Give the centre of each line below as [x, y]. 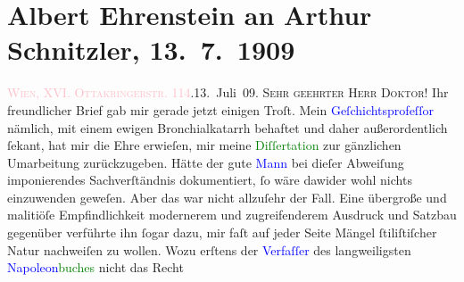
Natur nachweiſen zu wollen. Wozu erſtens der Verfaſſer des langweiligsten [209, 249]
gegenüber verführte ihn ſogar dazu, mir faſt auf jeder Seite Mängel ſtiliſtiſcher [222, 232]
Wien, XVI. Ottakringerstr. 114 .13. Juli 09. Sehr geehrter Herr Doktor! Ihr [228, 92]
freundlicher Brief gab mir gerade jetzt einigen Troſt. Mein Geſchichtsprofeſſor [220, 109]
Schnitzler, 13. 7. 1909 [151, 50]
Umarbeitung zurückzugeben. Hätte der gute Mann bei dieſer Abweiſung [206, 162]
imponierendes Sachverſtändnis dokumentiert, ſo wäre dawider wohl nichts [210, 180]
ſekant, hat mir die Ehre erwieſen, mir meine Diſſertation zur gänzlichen [204, 145]
